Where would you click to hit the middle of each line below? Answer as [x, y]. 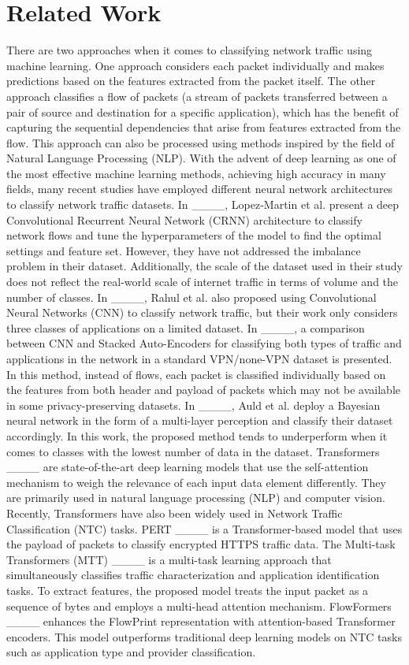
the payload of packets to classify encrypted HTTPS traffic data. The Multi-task [201, 544]
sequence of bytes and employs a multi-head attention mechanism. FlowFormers [199, 606]
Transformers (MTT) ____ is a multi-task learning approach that [169, 559]
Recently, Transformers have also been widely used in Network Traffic [175, 513]
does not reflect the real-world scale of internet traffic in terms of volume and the [203, 282]
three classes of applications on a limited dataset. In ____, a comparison [186, 327]
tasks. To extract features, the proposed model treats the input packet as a [188, 590]
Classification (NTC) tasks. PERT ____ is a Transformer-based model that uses [204, 528]
